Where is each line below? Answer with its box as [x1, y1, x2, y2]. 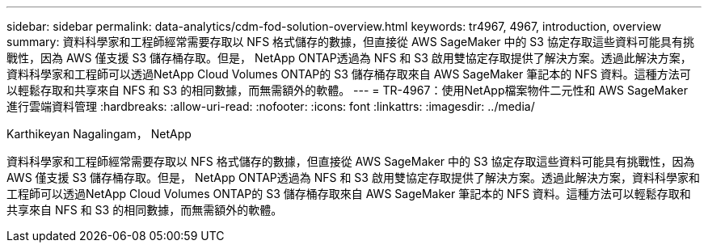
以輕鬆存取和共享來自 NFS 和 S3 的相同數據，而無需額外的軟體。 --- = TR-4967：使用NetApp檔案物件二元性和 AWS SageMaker [6, 83, 688, 97]
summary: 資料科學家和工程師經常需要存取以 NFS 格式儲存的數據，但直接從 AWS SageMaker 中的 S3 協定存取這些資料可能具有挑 [6, 35, 694, 49]
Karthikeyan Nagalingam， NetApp [6, 127, 192, 141]
